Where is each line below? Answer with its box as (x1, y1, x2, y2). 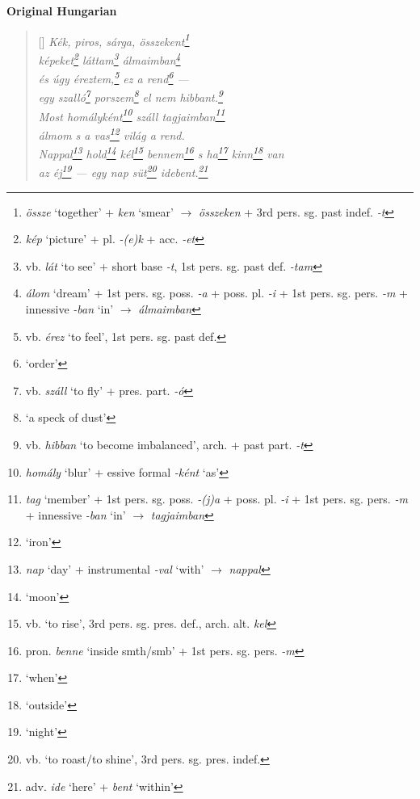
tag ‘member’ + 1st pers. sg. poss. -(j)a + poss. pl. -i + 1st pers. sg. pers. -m (25, 490, 408, 507)
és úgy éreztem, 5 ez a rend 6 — (38, 68, 189, 86)
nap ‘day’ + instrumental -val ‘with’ (25, 560, 204, 577)
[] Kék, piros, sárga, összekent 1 (38, 30, 190, 49)
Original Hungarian (6, 2, 117, 19)
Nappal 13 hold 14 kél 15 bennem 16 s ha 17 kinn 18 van (38, 143, 284, 162)
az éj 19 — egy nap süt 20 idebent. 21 (38, 162, 208, 180)
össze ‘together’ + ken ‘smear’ (25, 203, 174, 220)
